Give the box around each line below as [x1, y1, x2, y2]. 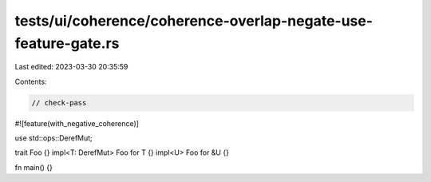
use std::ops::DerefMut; [14, 133, 93, 143]
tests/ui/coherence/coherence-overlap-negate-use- [14, 12, 374, 30]
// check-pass [31, 98, 87, 107]
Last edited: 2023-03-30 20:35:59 [14, 62, 129, 72]
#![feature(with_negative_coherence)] [14, 118, 140, 128]
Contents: [14, 77, 47, 86]
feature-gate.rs [14, 34, 120, 52]
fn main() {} [14, 162, 53, 172]
